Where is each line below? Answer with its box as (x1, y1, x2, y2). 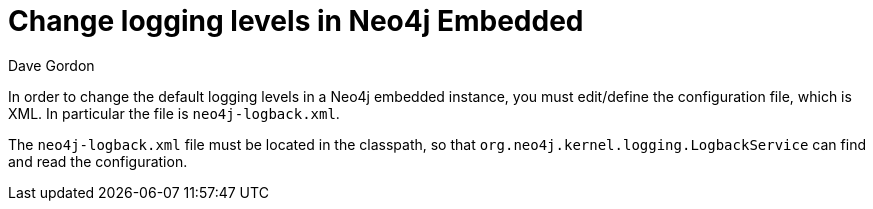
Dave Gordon (8, 56, 95, 74)
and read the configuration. (8, 152, 188, 170)
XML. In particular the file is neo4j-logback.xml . (8, 104, 340, 122)
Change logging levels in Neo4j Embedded (8, 4, 584, 38)
